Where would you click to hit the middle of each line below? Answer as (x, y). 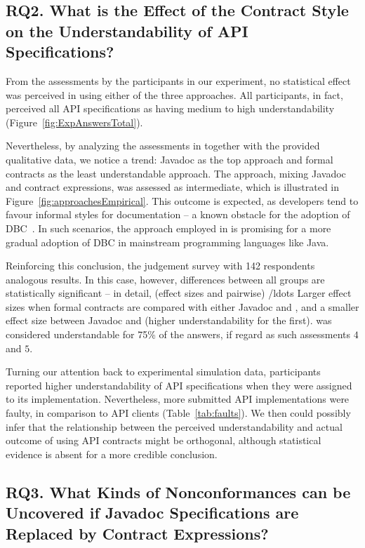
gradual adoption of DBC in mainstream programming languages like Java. (167, 242)
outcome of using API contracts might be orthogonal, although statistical (164, 440)
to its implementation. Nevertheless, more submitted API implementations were (178, 399)
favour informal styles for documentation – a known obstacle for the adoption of (178, 214)
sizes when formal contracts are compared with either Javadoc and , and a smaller (182, 306)
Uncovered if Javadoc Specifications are (152, 513)
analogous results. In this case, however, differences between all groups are (165, 279)
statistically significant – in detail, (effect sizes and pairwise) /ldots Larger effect (179, 293)
